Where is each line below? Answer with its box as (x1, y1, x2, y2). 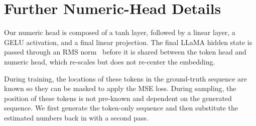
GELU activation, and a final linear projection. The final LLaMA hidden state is (4, 36, 252, 47)
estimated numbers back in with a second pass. (4, 112, 149, 122)
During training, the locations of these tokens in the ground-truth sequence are (4, 73, 247, 83)
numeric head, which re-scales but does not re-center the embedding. (4, 56, 215, 66)
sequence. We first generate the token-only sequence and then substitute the (4, 102, 238, 113)
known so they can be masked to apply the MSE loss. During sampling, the (4, 83, 236, 93)
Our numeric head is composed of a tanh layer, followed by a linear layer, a (4, 27, 235, 37)
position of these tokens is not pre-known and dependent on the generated (4, 92, 232, 103)
